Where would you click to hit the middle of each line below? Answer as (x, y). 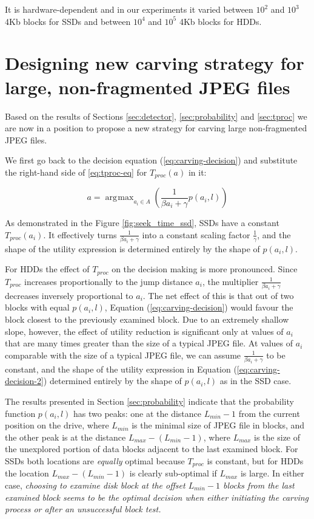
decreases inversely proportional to (69, 295)
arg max (119, 198)
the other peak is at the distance (65, 437)
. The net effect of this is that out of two (218, 295)
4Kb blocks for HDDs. (220, 21)
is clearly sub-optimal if (173, 473)
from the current (269, 413)
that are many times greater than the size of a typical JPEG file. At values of (149, 343)
